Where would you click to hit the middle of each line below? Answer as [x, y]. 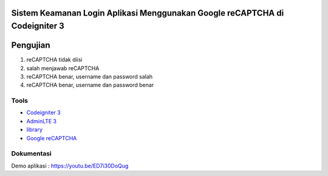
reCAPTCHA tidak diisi [54, 60]
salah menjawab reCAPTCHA [63, 68]
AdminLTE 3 [42, 121]
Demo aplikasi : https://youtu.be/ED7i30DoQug [70, 166]
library [34, 129]
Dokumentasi [31, 154]
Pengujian [31, 45]
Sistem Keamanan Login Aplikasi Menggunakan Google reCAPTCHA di [148, 13]
